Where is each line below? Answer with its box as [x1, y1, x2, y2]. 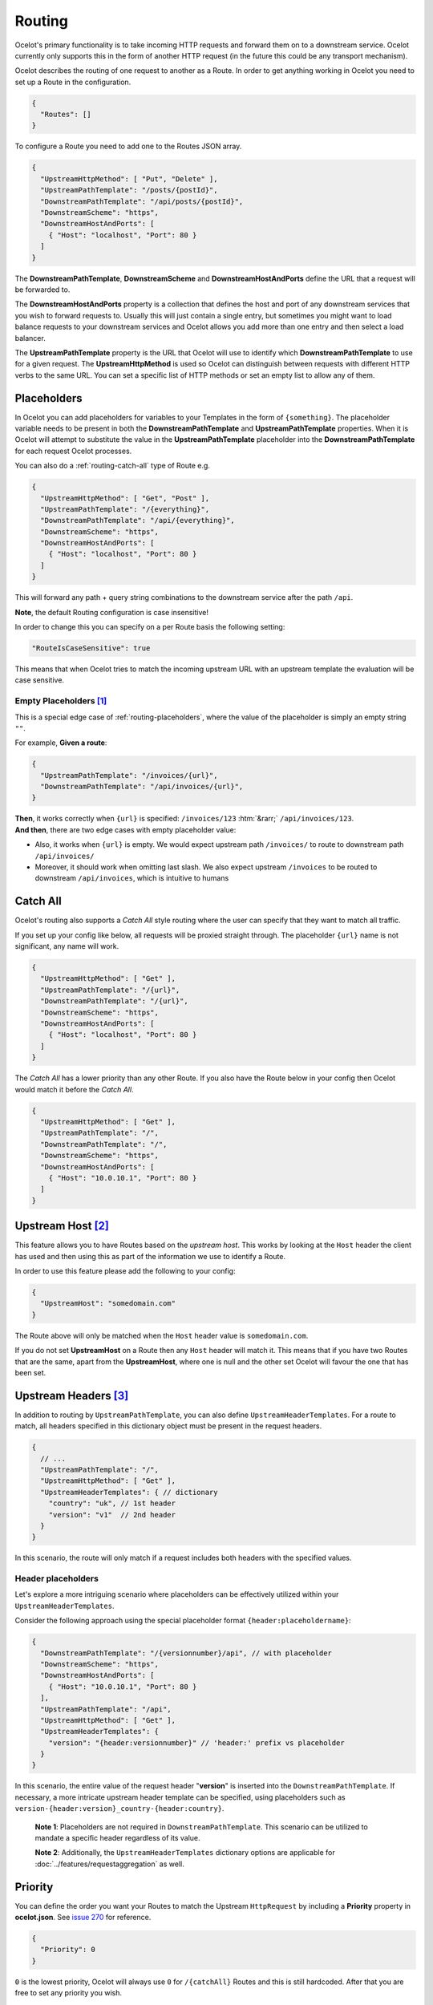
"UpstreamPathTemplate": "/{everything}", [40, 504, 210, 513]
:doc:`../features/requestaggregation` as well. [34, 1859, 184, 1869]
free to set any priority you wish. [14, 1988, 123, 1998]
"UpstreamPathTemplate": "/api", [40, 1704, 172, 1714]
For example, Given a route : [14, 738, 107, 747]
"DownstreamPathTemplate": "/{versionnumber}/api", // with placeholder [40, 1648, 333, 1658]
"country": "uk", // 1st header [48, 1499, 176, 1508]
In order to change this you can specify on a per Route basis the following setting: [14, 622, 285, 632]
